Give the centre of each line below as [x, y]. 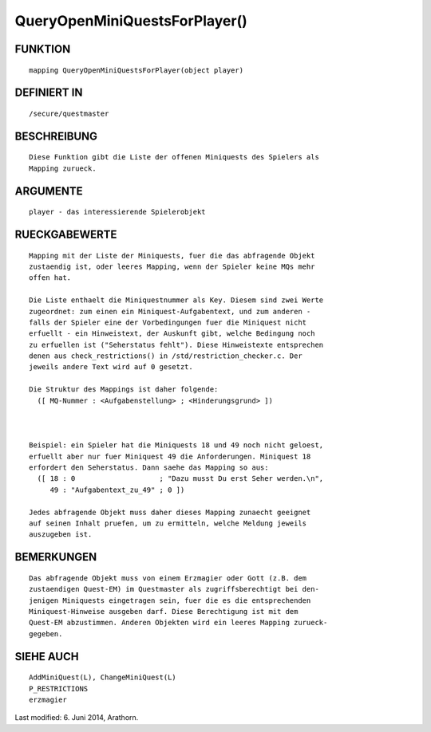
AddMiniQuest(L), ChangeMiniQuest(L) [103, 677]
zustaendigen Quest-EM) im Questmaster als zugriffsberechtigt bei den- [174, 589]
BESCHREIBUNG [56, 136]
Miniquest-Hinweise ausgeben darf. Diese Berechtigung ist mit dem [164, 611]
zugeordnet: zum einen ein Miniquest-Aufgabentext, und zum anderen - [170, 311]
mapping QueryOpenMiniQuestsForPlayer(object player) [136, 70]
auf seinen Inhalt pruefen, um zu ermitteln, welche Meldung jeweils [168, 523]
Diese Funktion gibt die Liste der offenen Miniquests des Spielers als [174, 157]
